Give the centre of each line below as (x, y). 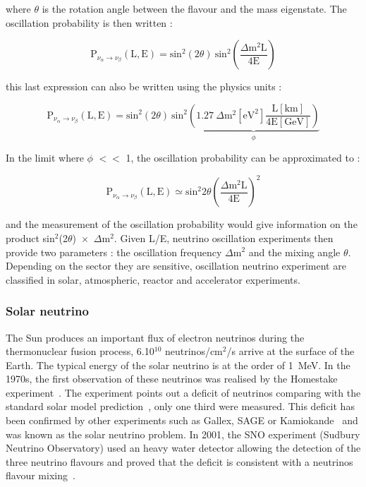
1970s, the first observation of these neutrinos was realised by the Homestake (172, 379)
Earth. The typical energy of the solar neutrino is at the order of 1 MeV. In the (178, 365)
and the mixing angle (294, 252)
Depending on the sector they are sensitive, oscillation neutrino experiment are (176, 266)
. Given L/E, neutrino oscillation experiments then (224, 238)
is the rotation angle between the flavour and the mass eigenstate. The (194, 8)
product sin (30, 238)
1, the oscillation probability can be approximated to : (243, 158)
